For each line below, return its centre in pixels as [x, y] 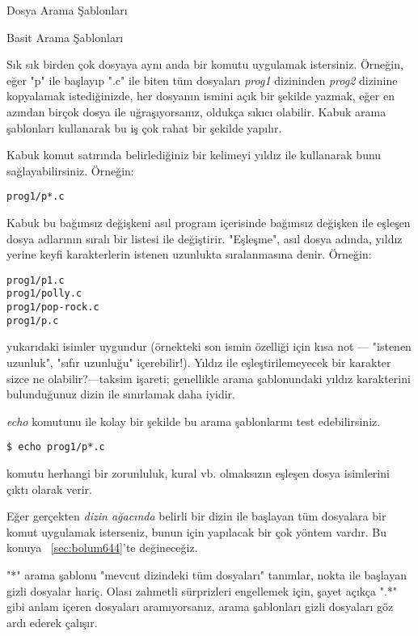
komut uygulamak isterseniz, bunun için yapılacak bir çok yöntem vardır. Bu [196, 531]
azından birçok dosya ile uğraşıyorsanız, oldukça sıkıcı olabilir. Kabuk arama [196, 111]
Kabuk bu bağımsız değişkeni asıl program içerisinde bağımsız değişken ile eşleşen [209, 222]
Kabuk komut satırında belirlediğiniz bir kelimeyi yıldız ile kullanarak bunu [194, 155]
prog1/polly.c [44, 294]
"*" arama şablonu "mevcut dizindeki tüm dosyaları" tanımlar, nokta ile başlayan [207, 575]
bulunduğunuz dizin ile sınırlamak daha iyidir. [121, 394]
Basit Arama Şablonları [65, 37]
